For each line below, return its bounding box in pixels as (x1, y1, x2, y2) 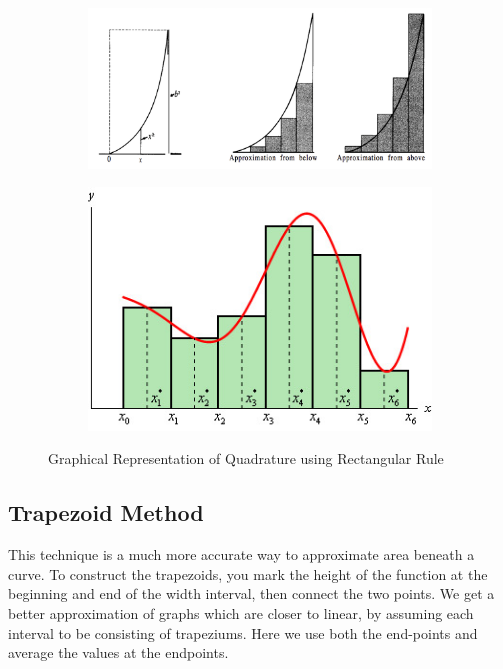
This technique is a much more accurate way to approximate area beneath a (8, 544, 475, 565)
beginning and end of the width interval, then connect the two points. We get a (8, 583, 495, 604)
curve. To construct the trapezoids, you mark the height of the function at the (8, 563, 488, 584)
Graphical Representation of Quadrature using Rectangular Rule (48, 448, 444, 469)
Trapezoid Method (8, 497, 204, 528)
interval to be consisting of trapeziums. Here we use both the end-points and (8, 622, 478, 643)
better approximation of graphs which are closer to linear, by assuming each (8, 603, 474, 623)
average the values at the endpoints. (8, 642, 229, 663)
